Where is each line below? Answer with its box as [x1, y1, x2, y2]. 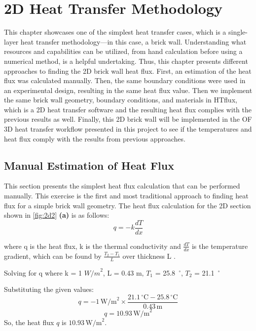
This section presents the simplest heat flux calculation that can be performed [4, 181, 240, 191]
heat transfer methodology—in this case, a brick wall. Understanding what [20, 36, 247, 47]
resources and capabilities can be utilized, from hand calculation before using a [4, 46, 243, 56]
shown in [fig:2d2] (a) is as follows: [4, 210, 110, 220]
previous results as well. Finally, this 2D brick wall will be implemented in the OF [4, 114, 252, 124]
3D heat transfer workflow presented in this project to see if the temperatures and [4, 124, 252, 134]
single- [228, 27, 248, 37]
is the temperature [191, 240, 248, 251]
